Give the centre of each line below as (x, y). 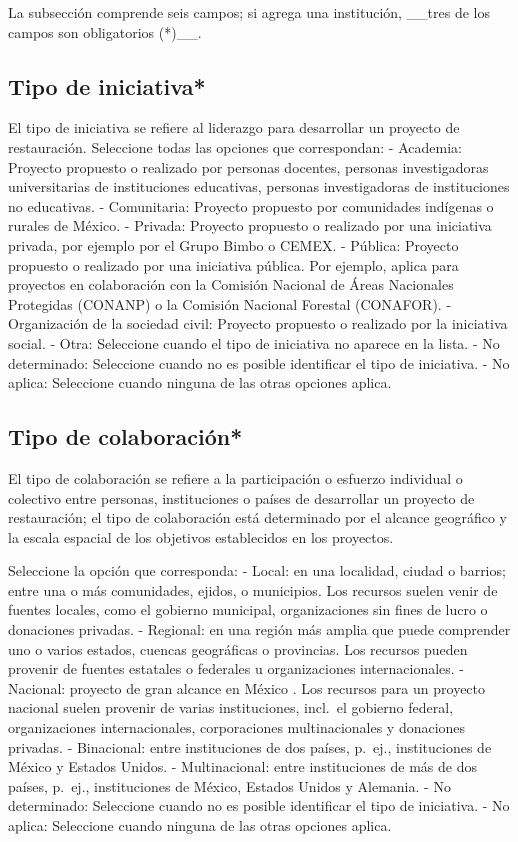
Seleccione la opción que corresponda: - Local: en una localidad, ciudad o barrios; (257, 570)
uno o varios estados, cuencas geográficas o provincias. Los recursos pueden (238, 648)
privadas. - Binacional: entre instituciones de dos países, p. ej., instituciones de (250, 746)
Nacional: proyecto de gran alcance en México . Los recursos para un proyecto (247, 687)
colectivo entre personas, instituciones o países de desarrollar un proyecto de (241, 497)
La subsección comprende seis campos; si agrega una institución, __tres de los (249, 12)
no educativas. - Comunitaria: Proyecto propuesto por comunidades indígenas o (251, 205)
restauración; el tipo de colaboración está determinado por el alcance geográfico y (257, 517)
